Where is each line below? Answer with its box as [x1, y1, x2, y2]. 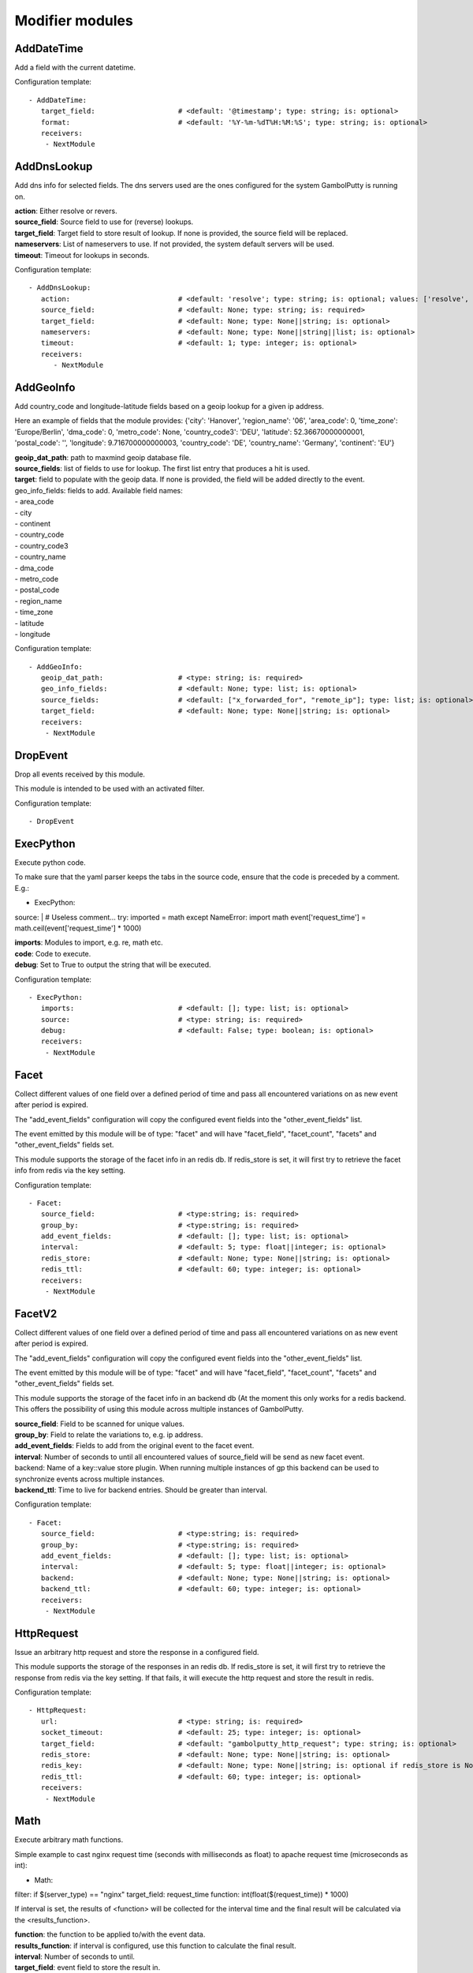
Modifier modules [14, 12, 133, 29]
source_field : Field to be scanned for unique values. [14, 1419, 185, 1428]
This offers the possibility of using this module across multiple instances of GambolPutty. [14, 1405, 304, 1414]
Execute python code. [14, 858, 86, 867]
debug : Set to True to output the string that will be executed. [14, 960, 212, 970]
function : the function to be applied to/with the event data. [14, 1930, 206, 1939]
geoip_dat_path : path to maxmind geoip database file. [14, 452, 192, 462]
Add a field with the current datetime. [14, 63, 136, 73]
